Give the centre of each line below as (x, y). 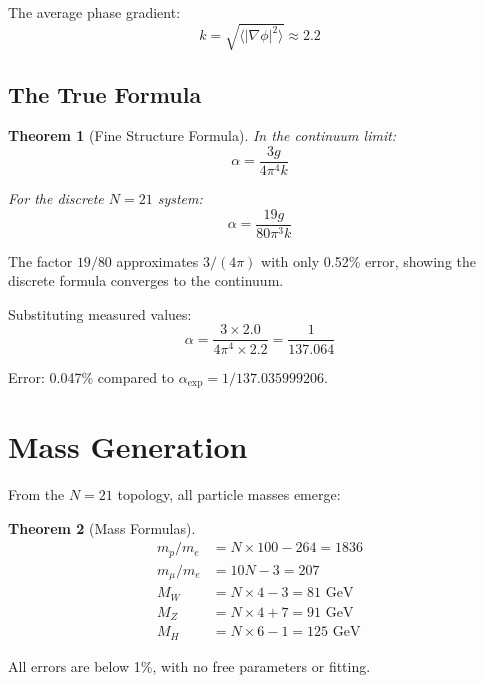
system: (180, 198)
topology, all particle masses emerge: (229, 494)
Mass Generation (128, 446)
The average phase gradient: (94, 12)
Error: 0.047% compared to (91, 376)
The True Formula (105, 93)
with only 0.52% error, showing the (368, 260)
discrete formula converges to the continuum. (146, 280)
